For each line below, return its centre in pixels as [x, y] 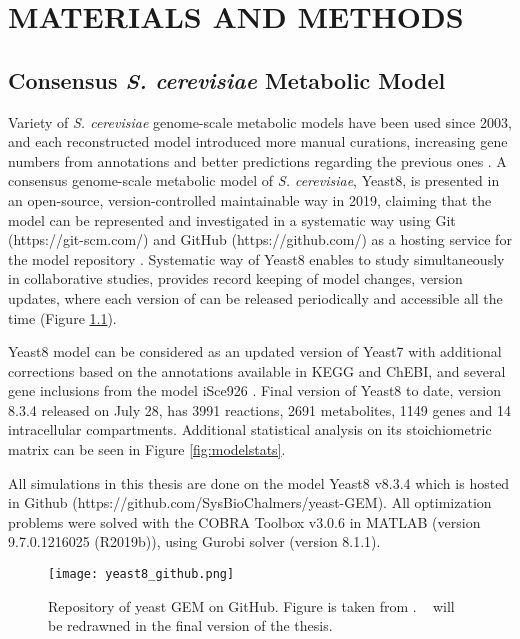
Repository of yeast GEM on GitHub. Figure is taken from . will [251, 605]
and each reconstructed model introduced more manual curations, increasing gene [258, 141]
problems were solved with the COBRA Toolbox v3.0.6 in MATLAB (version [244, 521]
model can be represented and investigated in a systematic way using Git [232, 219]
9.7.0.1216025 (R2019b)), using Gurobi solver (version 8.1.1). [194, 541]
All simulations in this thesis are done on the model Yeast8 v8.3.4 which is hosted [259, 482]
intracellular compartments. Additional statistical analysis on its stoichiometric [250, 429]
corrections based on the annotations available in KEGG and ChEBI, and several [257, 370]
